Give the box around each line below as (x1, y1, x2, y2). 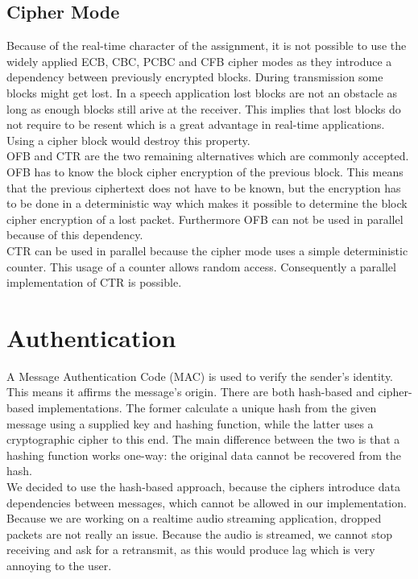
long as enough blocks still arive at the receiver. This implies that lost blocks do (6, 100, 401, 117)
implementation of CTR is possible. (6, 274, 182, 291)
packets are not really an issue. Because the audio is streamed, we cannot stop (6, 525, 393, 542)
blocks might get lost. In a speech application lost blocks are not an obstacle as (6, 84, 398, 101)
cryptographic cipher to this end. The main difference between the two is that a (6, 431, 400, 448)
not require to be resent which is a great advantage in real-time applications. (6, 116, 385, 133)
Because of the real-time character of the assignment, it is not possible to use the (6, 37, 407, 54)
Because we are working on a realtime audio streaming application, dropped (6, 510, 382, 527)
